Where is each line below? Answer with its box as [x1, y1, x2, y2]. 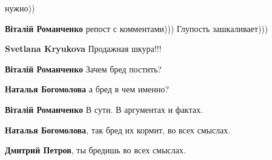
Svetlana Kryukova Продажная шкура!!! [5, 42, 162, 55]
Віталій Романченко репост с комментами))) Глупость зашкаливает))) [5, 22, 268, 34]
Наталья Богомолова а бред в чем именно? [5, 83, 169, 95]
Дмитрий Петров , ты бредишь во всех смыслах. [5, 144, 186, 156]
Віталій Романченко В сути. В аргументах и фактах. [5, 103, 203, 115]
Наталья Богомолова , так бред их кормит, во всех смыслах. [5, 123, 231, 136]
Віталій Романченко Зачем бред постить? [5, 62, 162, 75]
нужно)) [5, 2, 35, 14]
